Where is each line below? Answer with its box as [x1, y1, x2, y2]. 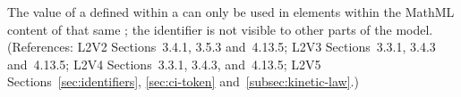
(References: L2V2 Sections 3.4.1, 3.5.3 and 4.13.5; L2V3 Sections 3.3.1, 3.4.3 [7, 37, 436, 56]
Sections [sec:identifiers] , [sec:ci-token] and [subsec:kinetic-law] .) [7, 72, 359, 91]
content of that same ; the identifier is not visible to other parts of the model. [7, 20, 433, 38]
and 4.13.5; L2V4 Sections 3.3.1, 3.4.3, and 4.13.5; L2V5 [7, 54, 321, 73]
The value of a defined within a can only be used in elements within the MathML [7, 3, 455, 20]
